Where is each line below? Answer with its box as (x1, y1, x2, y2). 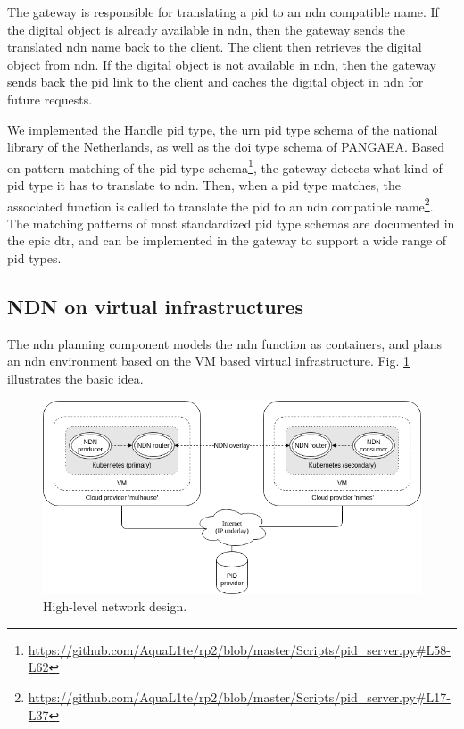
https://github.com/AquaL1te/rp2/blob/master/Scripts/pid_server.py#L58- (28, 640, 451, 659)
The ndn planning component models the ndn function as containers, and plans (7, 334, 442, 352)
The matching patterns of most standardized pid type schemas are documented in (7, 213, 455, 232)
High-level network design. (43, 597, 187, 616)
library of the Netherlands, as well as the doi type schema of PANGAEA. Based (7, 137, 445, 156)
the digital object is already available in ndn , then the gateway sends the (7, 20, 405, 38)
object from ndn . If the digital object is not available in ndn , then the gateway (7, 54, 436, 73)
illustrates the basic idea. (7, 369, 144, 388)
